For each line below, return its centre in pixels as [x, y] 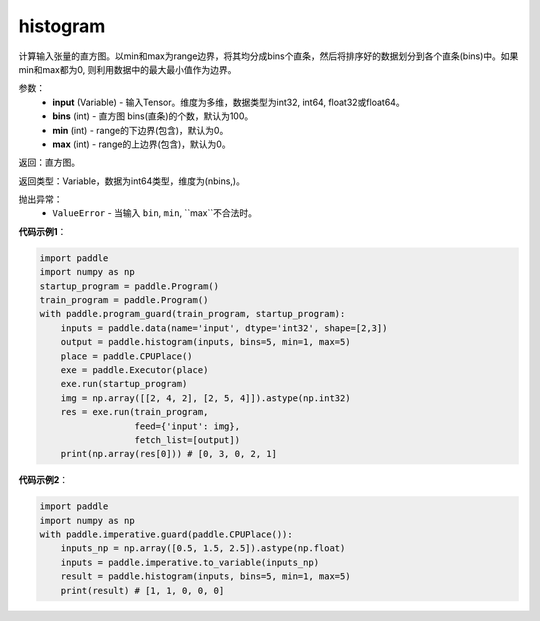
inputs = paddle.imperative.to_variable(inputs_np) [190, 562]
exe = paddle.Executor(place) [134, 369]
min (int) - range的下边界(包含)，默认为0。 [140, 130]
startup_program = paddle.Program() [129, 286]
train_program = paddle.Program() [124, 300]
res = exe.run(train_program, [134, 412]
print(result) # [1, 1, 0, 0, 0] [142, 590]
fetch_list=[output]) [187, 439]
